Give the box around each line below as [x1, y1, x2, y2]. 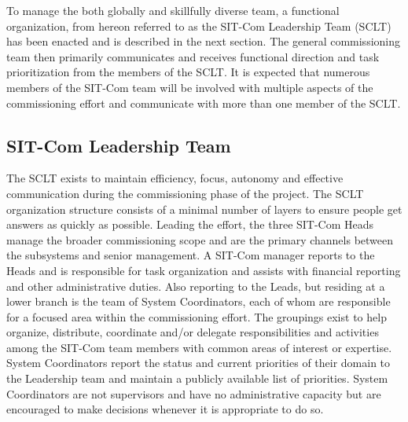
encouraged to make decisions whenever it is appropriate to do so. [6, 401, 324, 417]
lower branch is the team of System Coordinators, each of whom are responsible [6, 293, 391, 310]
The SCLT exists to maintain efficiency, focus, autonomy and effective [6, 170, 344, 186]
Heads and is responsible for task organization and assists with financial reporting [6, 262, 401, 278]
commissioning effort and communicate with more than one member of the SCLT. [6, 94, 401, 111]
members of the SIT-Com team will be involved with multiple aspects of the [6, 79, 373, 95]
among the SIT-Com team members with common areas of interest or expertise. [6, 339, 392, 355]
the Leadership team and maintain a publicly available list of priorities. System [6, 370, 388, 387]
